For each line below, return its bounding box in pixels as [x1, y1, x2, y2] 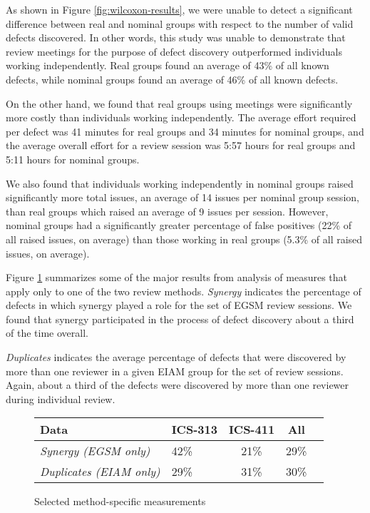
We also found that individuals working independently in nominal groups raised [6, 176, 354, 191]
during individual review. [6, 391, 115, 406]
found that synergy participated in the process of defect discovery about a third [6, 311, 354, 326]
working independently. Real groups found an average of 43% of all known [6, 58, 329, 73]
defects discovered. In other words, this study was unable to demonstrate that [6, 30, 346, 45]
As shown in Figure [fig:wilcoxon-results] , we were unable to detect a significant [6, 2, 353, 16]
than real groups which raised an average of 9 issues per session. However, [6, 203, 329, 218]
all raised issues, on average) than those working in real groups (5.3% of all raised [6, 231, 363, 246]
